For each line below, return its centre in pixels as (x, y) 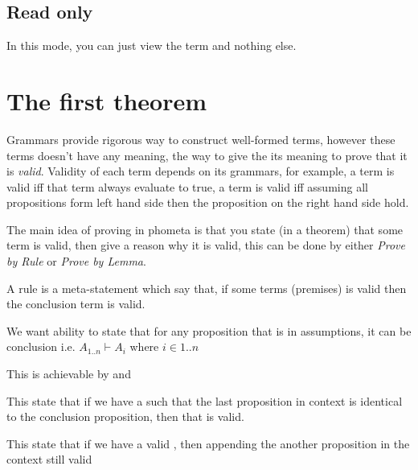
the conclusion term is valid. (76, 304)
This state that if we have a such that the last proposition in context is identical (205, 400)
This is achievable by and (69, 374)
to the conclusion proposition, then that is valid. (125, 416)
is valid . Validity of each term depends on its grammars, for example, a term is (201, 171)
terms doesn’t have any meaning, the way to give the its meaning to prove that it (207, 155)
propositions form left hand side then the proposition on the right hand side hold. (208, 202)
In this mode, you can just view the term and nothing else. (152, 45)
